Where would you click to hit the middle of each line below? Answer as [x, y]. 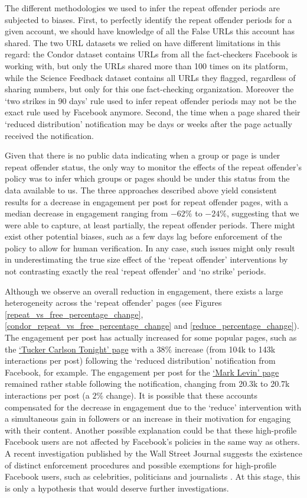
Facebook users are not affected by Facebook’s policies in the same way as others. [152, 442]
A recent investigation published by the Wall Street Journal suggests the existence [153, 453]
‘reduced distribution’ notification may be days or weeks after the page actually [148, 123]
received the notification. [49, 135]
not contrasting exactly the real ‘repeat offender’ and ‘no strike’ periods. [135, 271]
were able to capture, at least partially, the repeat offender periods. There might [150, 224]
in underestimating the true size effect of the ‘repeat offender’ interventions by [146, 259]
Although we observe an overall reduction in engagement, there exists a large [144, 291]
